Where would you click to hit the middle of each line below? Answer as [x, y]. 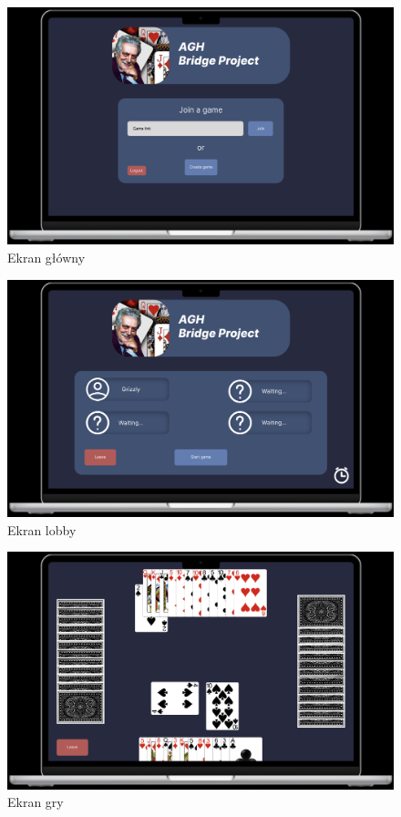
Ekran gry [36, 802]
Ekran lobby [42, 529]
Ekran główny [46, 258]
